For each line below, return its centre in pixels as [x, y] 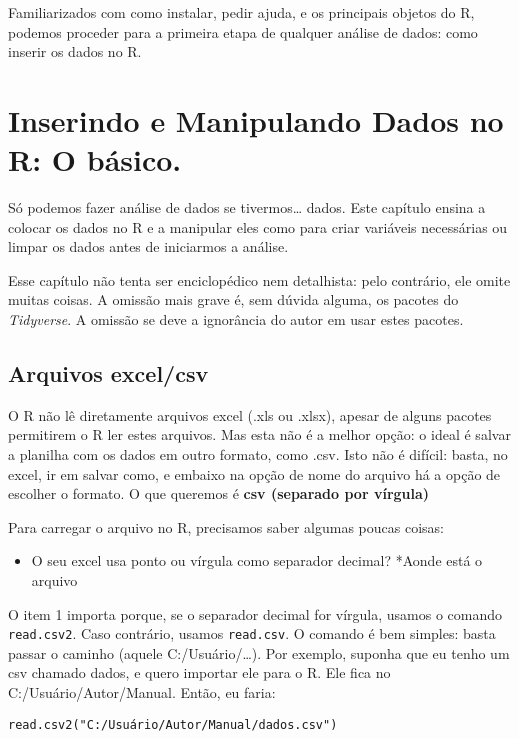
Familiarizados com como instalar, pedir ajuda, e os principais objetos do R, [241, 12]
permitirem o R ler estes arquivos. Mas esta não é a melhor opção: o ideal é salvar [259, 434]
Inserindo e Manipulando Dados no [256, 119]
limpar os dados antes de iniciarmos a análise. [148, 246]
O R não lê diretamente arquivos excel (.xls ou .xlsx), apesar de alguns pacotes [250, 414]
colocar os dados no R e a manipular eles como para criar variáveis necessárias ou [258, 226]
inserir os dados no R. [75, 51]
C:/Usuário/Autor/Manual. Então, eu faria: [142, 692]
